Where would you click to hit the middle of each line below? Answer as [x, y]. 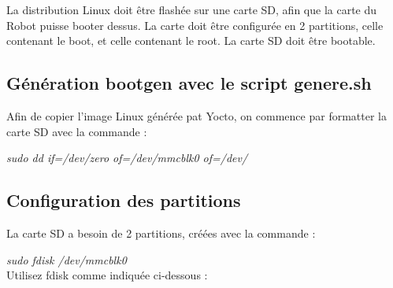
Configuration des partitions [124, 200]
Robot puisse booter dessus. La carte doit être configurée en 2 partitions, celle [195, 25]
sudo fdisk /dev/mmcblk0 [67, 259]
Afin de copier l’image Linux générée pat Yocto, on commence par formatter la [196, 115]
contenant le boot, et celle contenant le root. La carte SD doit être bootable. [191, 41]
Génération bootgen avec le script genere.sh [189, 83]
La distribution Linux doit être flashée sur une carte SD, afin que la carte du [192, 9]
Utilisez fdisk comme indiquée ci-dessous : [107, 275]
